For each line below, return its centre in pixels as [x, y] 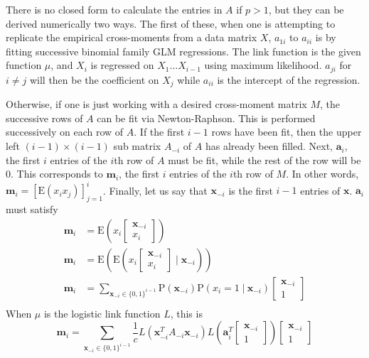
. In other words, [322, 174]
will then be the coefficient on [94, 79]
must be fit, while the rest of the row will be [264, 159]
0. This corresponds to [54, 174]
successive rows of [44, 118]
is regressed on [122, 65]
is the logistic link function [102, 313]
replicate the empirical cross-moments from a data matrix [132, 37]
